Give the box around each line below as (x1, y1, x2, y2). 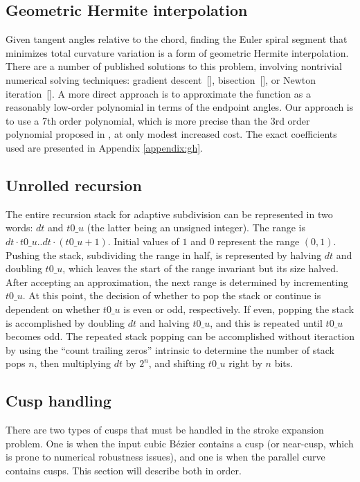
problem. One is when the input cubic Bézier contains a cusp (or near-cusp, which (6, 436, 354, 450)
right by (228, 356, 262, 371)
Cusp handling (6, 390, 111, 411)
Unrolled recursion (6, 174, 142, 195)
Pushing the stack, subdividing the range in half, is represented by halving (6, 247, 322, 262)
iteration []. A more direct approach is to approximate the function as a (6, 86, 311, 100)
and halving (139, 315, 190, 330)
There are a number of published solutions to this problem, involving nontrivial (6, 59, 342, 73)
